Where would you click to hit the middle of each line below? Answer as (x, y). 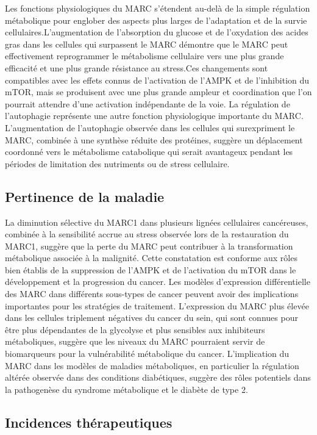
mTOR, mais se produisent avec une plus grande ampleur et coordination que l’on (158, 92)
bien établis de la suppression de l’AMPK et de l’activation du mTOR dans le (151, 269)
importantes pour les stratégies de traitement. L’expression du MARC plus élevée (157, 305)
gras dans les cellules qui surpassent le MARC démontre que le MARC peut (147, 44)
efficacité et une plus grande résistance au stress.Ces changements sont (137, 67)
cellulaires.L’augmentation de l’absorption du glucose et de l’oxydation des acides (157, 32)
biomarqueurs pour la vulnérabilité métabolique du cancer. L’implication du (147, 354)
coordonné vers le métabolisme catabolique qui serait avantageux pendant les (149, 152)
